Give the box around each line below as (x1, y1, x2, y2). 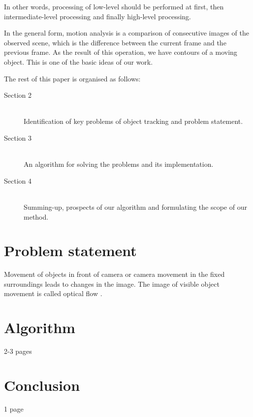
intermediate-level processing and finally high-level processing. (4, 11, 191, 21)
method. (24, 211, 49, 222)
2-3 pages (4, 346, 32, 356)
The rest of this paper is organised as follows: (4, 73, 141, 83)
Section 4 (4, 175, 32, 186)
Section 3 (4, 132, 32, 143)
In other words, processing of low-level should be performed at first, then (4, 1, 224, 11)
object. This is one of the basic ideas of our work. (4, 56, 153, 67)
